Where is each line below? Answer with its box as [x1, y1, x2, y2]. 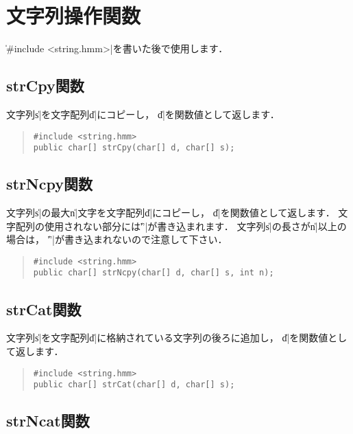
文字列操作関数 [6, 1, 141, 30]
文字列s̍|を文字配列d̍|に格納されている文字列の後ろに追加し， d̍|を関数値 [6, 330, 328, 345]
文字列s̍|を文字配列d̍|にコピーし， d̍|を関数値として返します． [6, 106, 280, 121]
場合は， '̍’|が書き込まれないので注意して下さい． [6, 232, 228, 247]
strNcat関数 [6, 410, 90, 431]
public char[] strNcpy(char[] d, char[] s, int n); [33, 268, 274, 278]
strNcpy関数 [6, 173, 93, 194]
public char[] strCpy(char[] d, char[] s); [33, 143, 235, 153]
